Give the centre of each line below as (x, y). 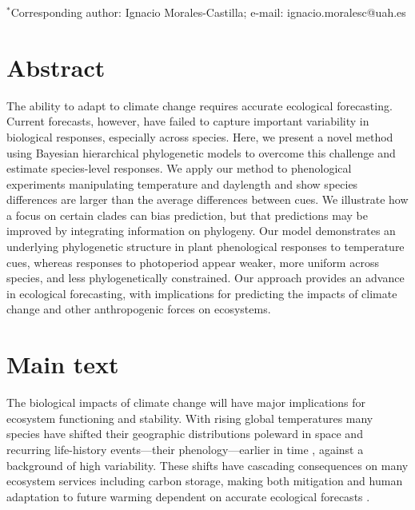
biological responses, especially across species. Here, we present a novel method (200, 136)
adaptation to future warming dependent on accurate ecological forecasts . (188, 496)
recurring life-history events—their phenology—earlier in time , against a (185, 449)
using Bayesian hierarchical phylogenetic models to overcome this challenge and (201, 152)
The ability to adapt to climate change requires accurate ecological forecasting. (200, 105)
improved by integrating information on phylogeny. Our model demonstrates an (201, 231)
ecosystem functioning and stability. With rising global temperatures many (190, 418)
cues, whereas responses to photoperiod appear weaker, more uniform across (193, 262)
